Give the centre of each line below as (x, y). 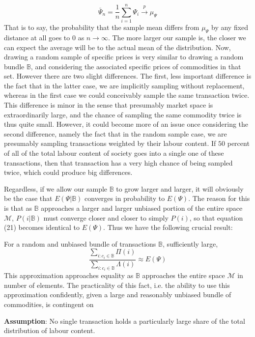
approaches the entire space (184, 275)
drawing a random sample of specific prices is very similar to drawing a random (124, 57)
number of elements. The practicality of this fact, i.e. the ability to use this (117, 285)
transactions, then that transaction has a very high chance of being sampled (118, 162)
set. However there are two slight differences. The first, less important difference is (128, 76)
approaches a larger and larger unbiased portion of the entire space (142, 208)
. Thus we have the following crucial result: (168, 227)
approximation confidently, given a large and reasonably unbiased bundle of (118, 295)
